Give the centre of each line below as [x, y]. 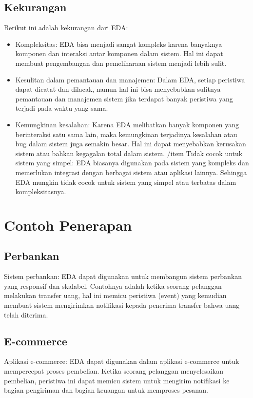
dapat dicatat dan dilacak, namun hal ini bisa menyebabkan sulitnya [118, 89]
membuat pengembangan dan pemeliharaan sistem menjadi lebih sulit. [121, 63]
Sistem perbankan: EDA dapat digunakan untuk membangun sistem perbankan [123, 276]
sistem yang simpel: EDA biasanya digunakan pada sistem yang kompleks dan [132, 163]
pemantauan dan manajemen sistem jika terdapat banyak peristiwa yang [124, 98]
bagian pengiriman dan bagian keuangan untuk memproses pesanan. [106, 390]
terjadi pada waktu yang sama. [62, 108]
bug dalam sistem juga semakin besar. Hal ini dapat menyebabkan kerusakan [131, 144]
